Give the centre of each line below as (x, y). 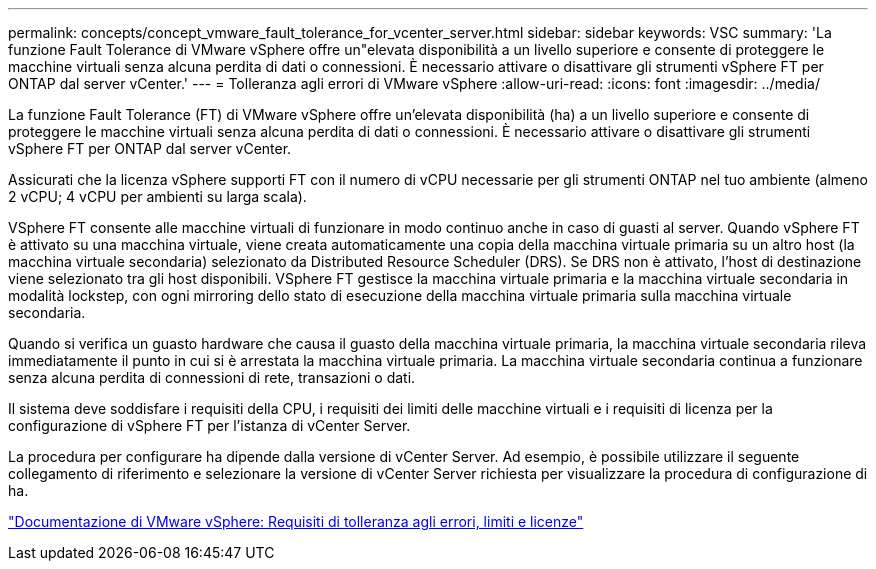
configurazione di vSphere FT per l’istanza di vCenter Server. (209, 425)
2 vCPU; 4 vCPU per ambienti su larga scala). (157, 196)
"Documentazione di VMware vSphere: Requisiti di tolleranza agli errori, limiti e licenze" (296, 521)
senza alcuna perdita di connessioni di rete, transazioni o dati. (212, 377)
